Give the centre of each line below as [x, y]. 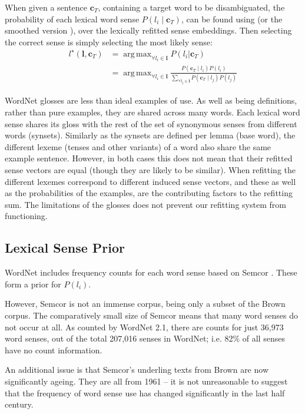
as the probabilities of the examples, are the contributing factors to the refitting [149, 193]
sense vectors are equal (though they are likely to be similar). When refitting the [150, 170]
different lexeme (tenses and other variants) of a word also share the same [138, 146]
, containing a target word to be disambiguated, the [191, 7]
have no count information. [54, 350]
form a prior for [33, 284]
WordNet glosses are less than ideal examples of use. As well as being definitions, [151, 100]
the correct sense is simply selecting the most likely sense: [109, 42]
